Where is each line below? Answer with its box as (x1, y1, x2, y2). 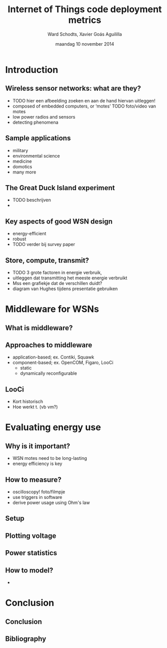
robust (12, 236, 27, 242)
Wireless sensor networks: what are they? (5, 84, 141, 93)
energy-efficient (12, 231, 46, 237)
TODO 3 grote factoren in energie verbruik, (12, 270, 102, 275)
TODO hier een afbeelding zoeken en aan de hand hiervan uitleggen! (12, 97, 155, 103)
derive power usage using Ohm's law (12, 499, 90, 506)
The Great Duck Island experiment (5, 184, 115, 192)
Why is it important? (5, 442, 71, 450)
